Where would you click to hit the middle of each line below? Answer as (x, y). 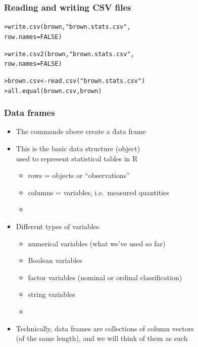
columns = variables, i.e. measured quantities (98, 192)
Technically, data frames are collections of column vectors (105, 328)
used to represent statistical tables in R (77, 158)
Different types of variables (58, 226)
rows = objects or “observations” (79, 175)
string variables (52, 294)
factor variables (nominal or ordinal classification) (105, 277)
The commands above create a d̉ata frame (81, 131)
